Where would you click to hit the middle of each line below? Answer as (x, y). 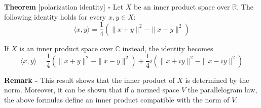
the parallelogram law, (222, 90)
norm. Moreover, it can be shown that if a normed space (92, 90)
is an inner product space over (66, 48)
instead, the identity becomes (168, 48)
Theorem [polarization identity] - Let (64, 7)
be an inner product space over (182, 7)
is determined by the (217, 80)
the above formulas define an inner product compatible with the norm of (117, 99)
